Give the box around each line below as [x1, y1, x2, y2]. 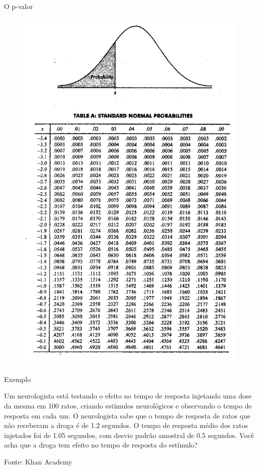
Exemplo [4, 373, 31, 384]
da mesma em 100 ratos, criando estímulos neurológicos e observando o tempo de [4, 400, 252, 410]
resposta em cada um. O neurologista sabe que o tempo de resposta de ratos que [4, 410, 251, 420]
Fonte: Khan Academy [4, 456, 72, 466]
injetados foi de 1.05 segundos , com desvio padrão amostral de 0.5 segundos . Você [4, 429, 254, 440]
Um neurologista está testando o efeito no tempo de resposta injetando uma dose [4, 390, 252, 401]
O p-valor [4, 1, 33, 11]
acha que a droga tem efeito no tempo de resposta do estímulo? [4, 439, 198, 450]
